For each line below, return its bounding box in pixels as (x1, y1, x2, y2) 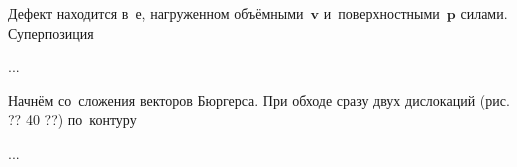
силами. (460, 3, 508, 23)
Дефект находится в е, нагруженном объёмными (8, 3, 304, 23)
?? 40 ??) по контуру (8, 109, 137, 130)
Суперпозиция (8, 22, 94, 43)
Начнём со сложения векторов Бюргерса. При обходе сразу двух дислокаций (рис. (8, 89, 510, 110)
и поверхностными (323, 3, 440, 23)
